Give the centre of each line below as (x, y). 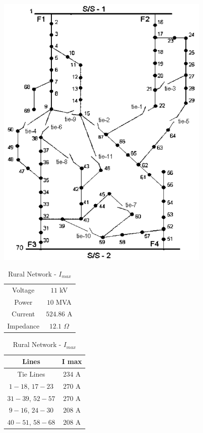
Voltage (23, 289)
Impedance (23, 326)
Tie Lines (31, 373)
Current (23, 314)
